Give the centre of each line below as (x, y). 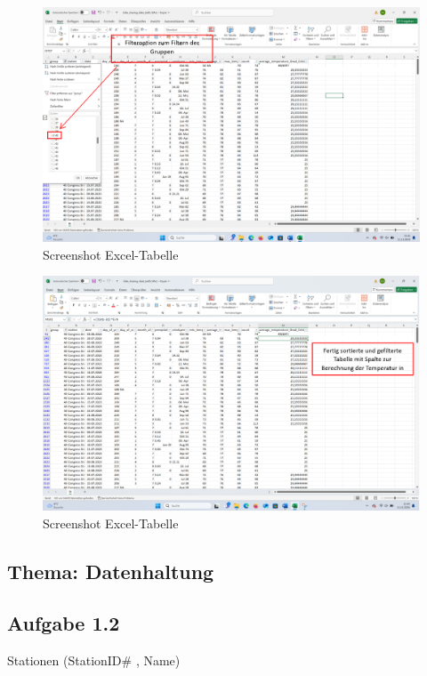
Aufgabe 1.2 (64, 623)
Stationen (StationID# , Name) (94, 660)
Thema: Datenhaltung (111, 571)
